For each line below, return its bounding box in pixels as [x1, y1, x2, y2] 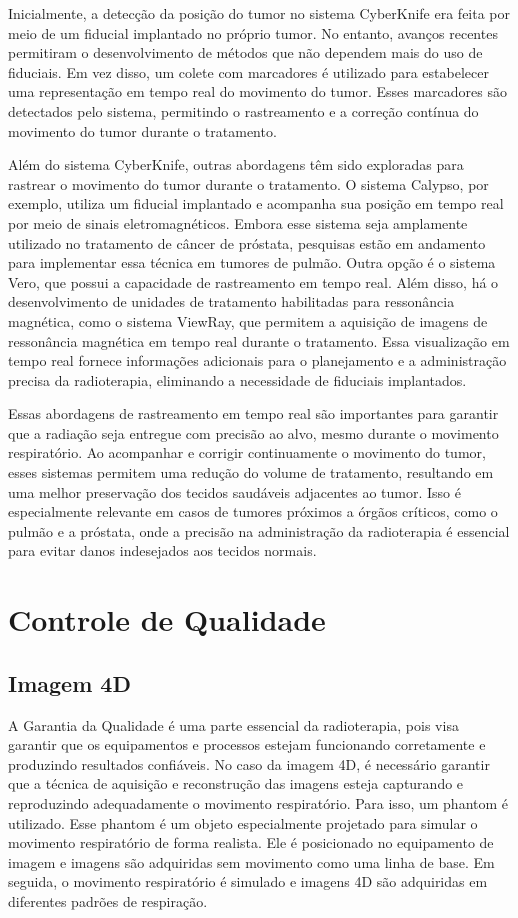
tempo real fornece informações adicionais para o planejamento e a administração [8, 350, 507, 371]
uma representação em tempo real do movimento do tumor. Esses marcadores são [8, 81, 507, 102]
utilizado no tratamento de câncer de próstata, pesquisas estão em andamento [8, 232, 486, 253]
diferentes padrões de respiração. [8, 890, 208, 911]
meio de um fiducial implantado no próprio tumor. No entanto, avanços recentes [8, 22, 498, 43]
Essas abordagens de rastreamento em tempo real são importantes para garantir [8, 403, 499, 424]
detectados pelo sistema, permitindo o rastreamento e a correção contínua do [8, 100, 479, 121]
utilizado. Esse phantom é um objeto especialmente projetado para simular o [8, 812, 478, 833]
